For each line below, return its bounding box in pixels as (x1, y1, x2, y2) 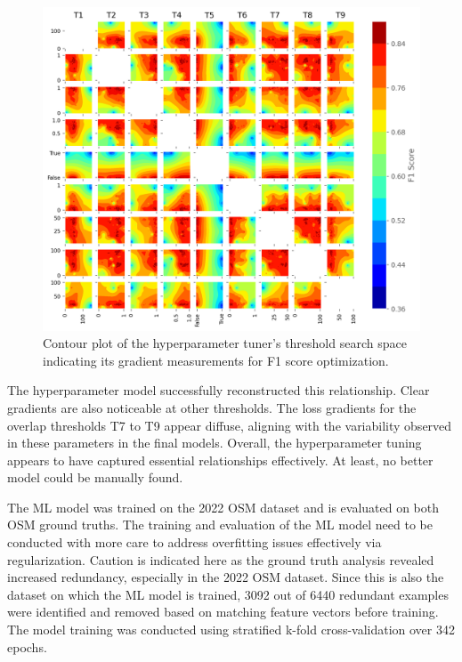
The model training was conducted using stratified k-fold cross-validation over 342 (7, 620, 455, 639)
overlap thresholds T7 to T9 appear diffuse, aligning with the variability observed (7, 416, 452, 434)
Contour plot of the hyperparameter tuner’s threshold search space (43, 334, 407, 352)
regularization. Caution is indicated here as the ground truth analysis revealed (7, 550, 434, 569)
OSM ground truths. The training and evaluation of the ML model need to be (7, 515, 434, 534)
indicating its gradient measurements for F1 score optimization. (43, 351, 389, 369)
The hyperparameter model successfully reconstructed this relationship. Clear (7, 381, 430, 400)
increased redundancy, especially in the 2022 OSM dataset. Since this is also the (7, 568, 444, 586)
